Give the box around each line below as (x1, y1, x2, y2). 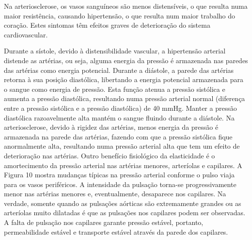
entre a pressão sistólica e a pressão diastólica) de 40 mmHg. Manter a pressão (4, 103, 237, 113)
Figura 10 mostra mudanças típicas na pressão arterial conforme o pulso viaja (4, 170, 235, 180)
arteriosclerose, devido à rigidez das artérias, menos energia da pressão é (4, 122, 219, 132)
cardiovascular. (4, 29, 48, 39)
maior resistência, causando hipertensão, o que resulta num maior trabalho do (4, 10, 236, 20)
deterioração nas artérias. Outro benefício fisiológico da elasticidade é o (4, 150, 215, 160)
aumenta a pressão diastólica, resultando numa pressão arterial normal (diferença (4, 93, 245, 103)
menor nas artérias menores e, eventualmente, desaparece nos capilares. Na (4, 189, 226, 199)
